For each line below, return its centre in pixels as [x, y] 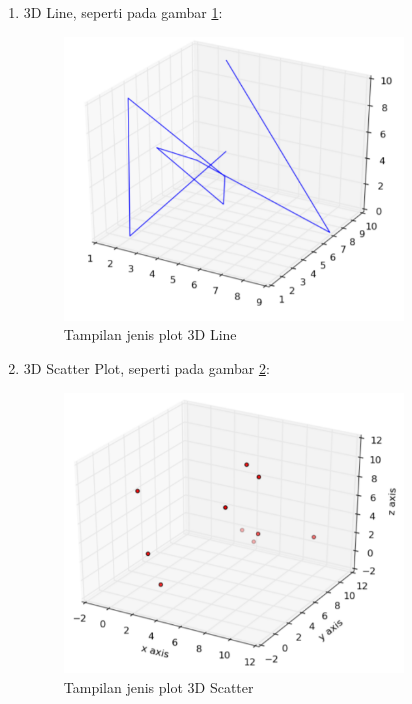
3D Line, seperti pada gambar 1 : [123, 12]
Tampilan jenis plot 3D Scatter [158, 686]
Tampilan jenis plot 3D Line [150, 334]
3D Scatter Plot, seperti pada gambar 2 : [146, 367]
